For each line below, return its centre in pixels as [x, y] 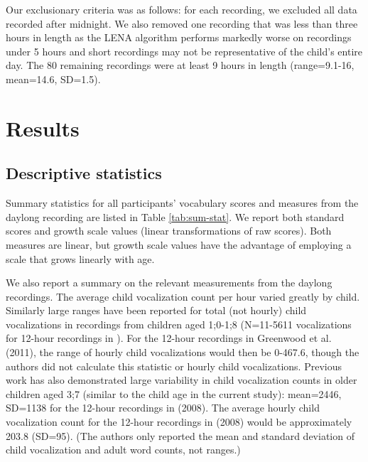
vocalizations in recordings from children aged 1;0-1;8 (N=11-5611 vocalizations [179, 324]
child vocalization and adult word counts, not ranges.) [123, 450]
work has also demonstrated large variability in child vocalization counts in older [182, 380]
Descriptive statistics [84, 173]
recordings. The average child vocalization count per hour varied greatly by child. [183, 296]
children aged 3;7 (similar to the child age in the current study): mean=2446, [174, 393]
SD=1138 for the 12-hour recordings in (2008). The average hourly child [163, 408]
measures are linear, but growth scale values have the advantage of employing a [179, 244]
